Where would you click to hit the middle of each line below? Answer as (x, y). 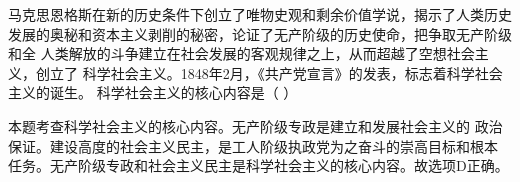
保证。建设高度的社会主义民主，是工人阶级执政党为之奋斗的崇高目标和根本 (253, 145)
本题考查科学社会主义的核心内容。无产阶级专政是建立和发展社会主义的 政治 (255, 125)
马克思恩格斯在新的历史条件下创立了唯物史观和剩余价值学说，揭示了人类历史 (260, 14)
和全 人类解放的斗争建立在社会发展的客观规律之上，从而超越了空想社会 (241, 53)
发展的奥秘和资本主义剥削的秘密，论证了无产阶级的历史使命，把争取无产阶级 (260, 33)
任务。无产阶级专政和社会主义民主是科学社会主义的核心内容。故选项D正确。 (258, 165)
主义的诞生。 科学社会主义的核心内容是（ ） (153, 92)
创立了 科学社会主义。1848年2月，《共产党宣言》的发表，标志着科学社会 (269, 72)
